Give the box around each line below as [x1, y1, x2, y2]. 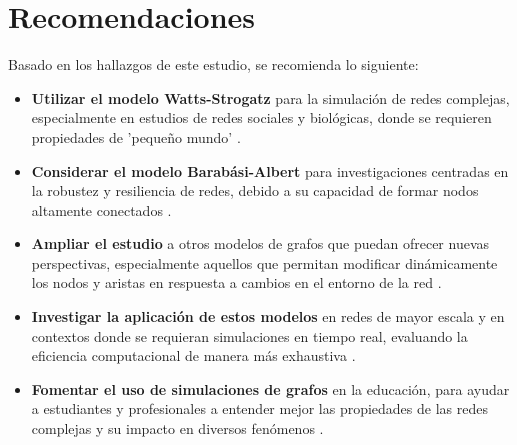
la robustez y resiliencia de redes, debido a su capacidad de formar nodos [31, 180, 479, 201]
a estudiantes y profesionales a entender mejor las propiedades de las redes [31, 398, 488, 419]
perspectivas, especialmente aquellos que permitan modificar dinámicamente [31, 252, 498, 273]
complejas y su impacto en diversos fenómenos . [31, 418, 324, 439]
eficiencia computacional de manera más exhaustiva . [31, 345, 356, 366]
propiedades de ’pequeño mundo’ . [31, 126, 241, 147]
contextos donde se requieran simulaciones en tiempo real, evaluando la [31, 325, 468, 346]
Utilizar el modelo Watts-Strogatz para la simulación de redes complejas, [31, 87, 510, 108]
